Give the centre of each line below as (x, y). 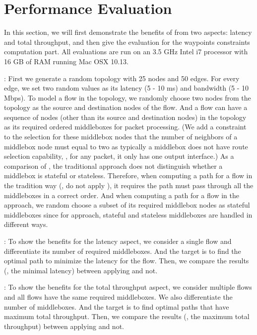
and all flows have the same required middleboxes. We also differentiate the (118, 296)
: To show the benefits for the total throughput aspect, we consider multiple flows (128, 287)
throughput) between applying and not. (64, 326)
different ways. (26, 224)
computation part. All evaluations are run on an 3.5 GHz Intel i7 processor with (126, 52)
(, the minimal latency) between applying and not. (81, 270)
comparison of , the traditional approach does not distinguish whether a (113, 166)
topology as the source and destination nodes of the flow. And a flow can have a (126, 107)
